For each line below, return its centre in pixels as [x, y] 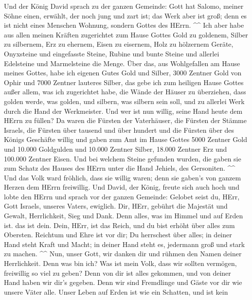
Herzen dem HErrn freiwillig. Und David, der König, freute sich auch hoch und [122, 187]
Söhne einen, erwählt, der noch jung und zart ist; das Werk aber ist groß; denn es [126, 15]
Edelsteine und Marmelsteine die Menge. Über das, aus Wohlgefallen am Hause [122, 63]
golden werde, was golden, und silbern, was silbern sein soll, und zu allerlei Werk [124, 101]
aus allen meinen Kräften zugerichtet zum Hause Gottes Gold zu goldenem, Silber [126, 34]
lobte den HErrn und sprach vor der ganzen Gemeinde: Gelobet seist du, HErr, [122, 196]
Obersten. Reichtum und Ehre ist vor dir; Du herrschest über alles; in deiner [118, 235]
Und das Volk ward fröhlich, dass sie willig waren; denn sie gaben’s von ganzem [123, 177]
